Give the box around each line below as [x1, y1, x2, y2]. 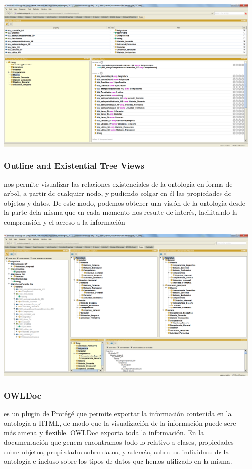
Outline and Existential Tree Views [4, 160, 144, 172]
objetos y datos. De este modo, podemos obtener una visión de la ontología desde [4, 197, 246, 208]
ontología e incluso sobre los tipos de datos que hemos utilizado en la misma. [4, 456, 232, 466]
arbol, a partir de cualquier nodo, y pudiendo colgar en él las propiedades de [4, 188, 231, 198]
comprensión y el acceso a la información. [4, 217, 127, 226]
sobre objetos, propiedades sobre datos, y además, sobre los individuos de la [4, 446, 229, 456]
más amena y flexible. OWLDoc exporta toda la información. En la [4, 427, 204, 437]
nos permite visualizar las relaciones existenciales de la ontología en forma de [4, 178, 233, 189]
